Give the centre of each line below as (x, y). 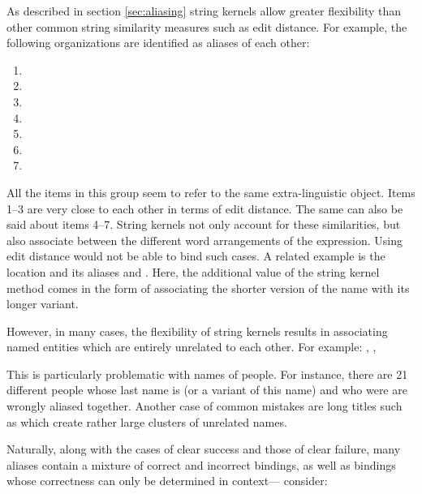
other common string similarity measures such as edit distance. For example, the (207, 26)
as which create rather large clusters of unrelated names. (147, 421)
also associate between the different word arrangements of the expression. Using (205, 240)
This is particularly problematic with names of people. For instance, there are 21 (207, 374)
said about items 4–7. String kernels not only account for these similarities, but (204, 224)
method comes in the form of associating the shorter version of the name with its (208, 288)
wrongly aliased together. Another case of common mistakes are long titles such (205, 406)
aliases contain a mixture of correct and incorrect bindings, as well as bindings (201, 464)
